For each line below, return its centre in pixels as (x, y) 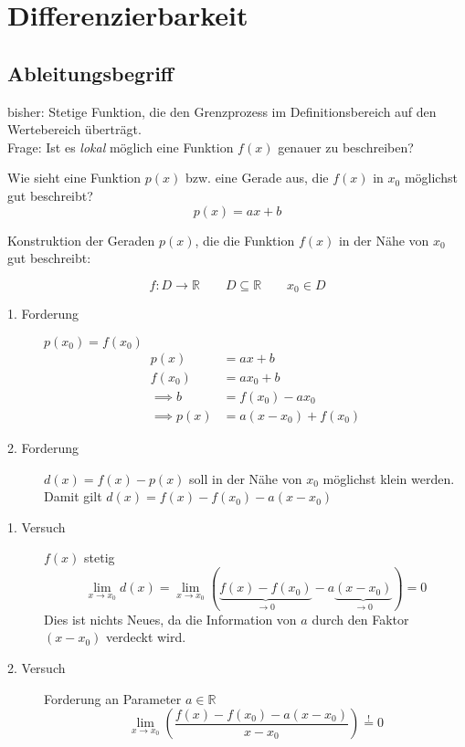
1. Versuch (37, 526)
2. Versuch (37, 668)
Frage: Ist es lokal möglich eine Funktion (121, 147)
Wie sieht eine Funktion (74, 178)
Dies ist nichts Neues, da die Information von (170, 619)
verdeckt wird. (146, 637)
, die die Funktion (245, 240)
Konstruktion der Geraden (81, 240)
